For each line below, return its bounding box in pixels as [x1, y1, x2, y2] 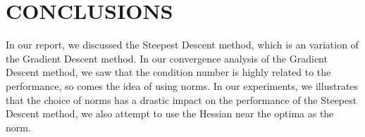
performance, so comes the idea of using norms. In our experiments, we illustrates [6, 78, 359, 93]
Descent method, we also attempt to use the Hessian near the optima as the [6, 106, 334, 121]
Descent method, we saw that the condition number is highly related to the [6, 65, 331, 79]
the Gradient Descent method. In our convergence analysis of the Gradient [6, 51, 328, 65]
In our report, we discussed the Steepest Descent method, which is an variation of [6, 37, 359, 52]
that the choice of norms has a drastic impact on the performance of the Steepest [6, 92, 357, 107]
